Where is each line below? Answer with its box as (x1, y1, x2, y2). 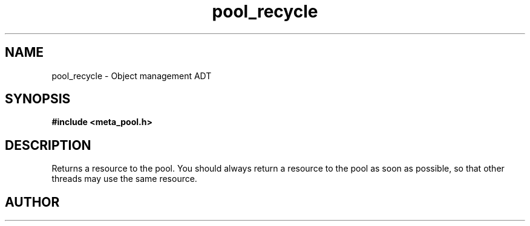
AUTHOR (5, 194, 60, 210)
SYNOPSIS (5, 91, 71, 107)
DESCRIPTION (5, 137, 91, 153)
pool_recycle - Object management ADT (51, 70, 212, 81)
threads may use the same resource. (51, 173, 197, 184)
